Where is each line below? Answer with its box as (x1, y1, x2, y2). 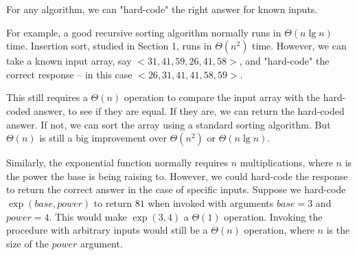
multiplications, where (240, 155, 333, 170)
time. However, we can (252, 38, 347, 53)
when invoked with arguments (148, 195, 274, 210)
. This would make (49, 209, 127, 223)
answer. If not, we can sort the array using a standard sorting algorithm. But (6, 117, 331, 131)
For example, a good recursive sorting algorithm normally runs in (6, 25, 281, 39)
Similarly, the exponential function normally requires (6, 155, 229, 170)
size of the (6, 236, 49, 250)
